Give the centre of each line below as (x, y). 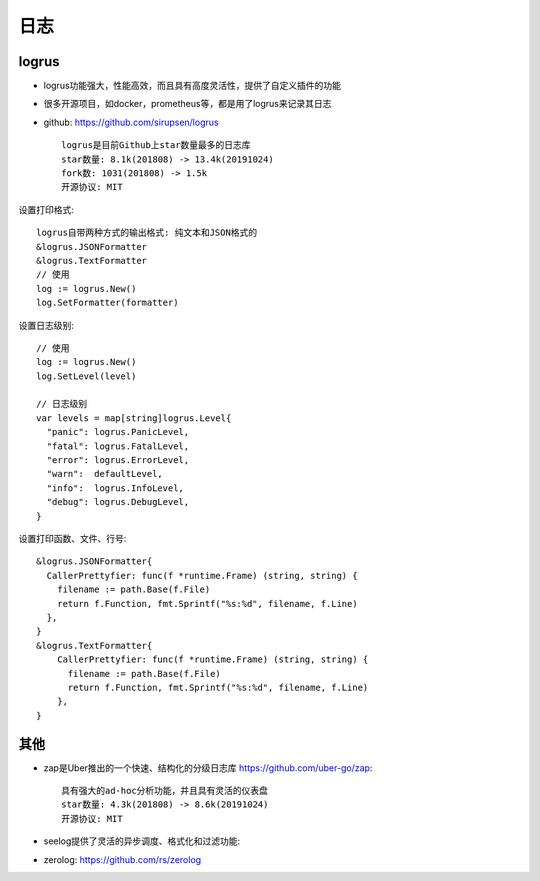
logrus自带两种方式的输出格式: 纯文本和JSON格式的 (147, 233)
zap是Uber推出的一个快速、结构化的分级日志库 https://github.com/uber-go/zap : (208, 767)
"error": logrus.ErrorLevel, (118, 460)
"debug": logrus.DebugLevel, (118, 502)
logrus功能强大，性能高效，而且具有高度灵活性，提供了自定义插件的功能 (192, 86)
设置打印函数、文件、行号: (72, 538)
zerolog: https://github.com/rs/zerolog (122, 859)
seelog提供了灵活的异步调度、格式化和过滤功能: (142, 841)
